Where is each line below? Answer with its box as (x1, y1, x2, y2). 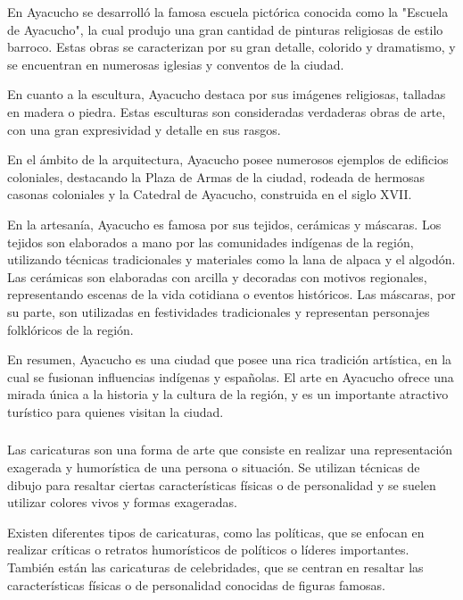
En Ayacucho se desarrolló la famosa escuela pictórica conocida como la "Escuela (7, 3, 449, 21)
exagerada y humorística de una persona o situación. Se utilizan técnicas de (7, 457, 420, 476)
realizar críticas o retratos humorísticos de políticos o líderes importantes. (7, 540, 409, 559)
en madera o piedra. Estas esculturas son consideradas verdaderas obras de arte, (7, 102, 446, 121)
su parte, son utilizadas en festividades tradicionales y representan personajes (7, 302, 430, 321)
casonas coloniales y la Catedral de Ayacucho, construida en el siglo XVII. (7, 185, 412, 204)
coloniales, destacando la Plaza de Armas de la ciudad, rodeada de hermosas (7, 167, 426, 186)
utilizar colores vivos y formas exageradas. (7, 493, 237, 512)
